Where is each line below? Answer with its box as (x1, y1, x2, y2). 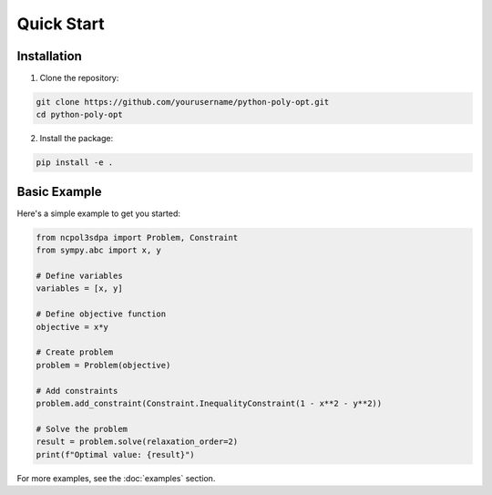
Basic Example (16, 183, 102, 200)
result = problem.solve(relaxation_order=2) (36, 437, 239, 447)
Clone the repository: (39, 73, 119, 84)
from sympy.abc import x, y (36, 245, 161, 255)
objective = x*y (36, 322, 109, 332)
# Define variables (36, 271, 123, 282)
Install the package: (39, 133, 114, 144)
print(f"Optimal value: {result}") (36, 449, 195, 459)
